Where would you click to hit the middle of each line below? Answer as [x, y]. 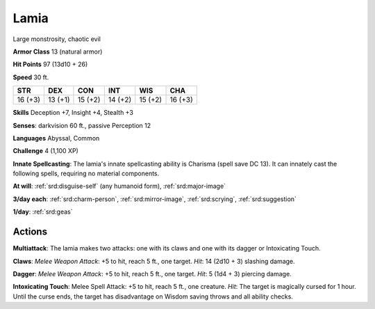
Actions [30, 232]
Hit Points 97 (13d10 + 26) [50, 64]
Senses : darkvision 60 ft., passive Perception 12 [82, 125]
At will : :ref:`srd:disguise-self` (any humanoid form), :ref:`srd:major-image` [119, 186]
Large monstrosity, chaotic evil [57, 39]
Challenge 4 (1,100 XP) [46, 151]
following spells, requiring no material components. [86, 173]
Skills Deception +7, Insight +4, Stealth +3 [73, 113]
